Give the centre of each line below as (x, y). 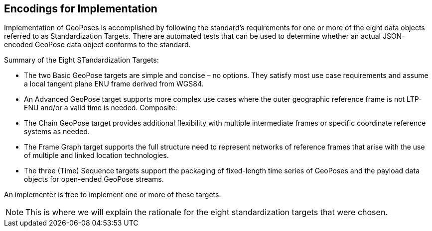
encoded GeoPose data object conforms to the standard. (97, 45)
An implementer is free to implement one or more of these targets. (113, 195)
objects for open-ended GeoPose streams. (94, 179)
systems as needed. (57, 132)
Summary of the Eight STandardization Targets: (81, 60)
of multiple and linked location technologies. (96, 155)
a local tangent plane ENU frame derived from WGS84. (114, 84)
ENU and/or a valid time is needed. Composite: (101, 108)
